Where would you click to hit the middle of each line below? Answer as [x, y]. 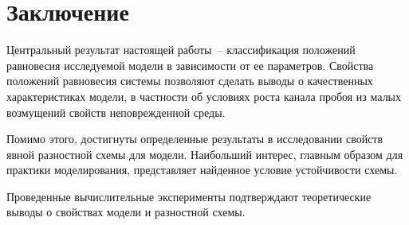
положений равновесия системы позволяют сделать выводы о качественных [190, 81]
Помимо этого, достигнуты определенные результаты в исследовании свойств [195, 139]
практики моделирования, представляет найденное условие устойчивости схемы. [202, 170]
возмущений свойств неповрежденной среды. [116, 112]
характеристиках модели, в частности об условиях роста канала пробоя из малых [204, 96]
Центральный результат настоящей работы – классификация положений [181, 50]
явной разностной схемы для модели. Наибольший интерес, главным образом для [205, 154]
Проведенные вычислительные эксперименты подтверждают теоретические [189, 196]
